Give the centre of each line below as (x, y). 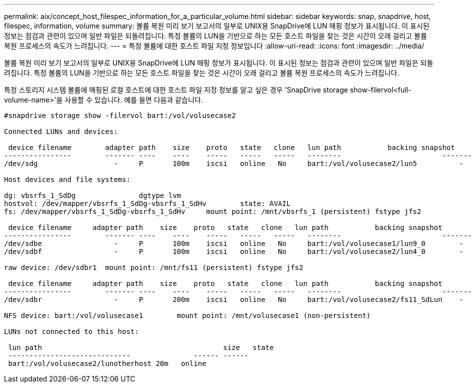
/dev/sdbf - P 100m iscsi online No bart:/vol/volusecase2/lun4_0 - (234, 251)
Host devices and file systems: (67, 179)
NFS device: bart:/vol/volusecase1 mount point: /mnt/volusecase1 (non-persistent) (187, 315)
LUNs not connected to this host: (71, 331)
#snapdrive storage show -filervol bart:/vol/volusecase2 (120, 115)
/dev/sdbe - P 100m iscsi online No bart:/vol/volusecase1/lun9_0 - (234, 243)
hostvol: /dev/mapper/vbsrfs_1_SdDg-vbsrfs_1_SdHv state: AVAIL (147, 203)
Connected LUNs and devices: (61, 131)
